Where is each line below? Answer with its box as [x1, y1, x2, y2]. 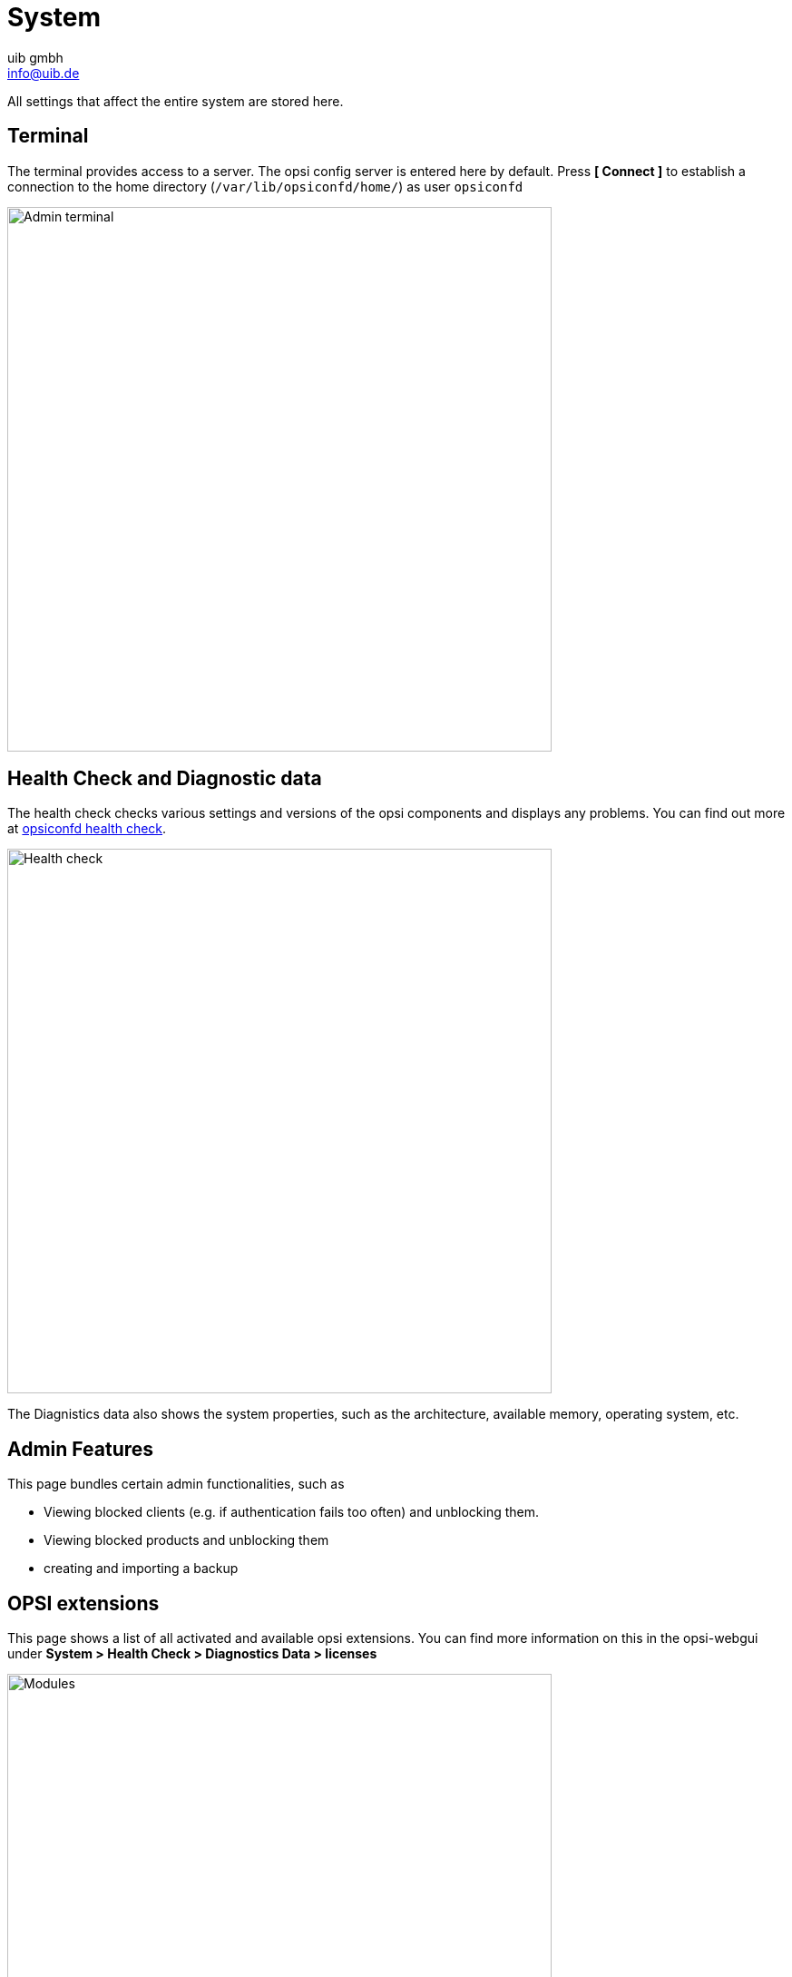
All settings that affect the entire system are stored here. [7, 93, 344, 109]
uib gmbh [7, 49, 64, 65]
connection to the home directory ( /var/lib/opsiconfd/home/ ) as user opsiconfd [7, 178, 523, 194]
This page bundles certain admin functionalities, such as [7, 1476, 345, 1492]
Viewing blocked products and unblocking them [44, 1532, 329, 1549]
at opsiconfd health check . [7, 821, 167, 837]
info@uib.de [7, 64, 80, 81]
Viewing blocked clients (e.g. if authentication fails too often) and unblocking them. [44, 1504, 540, 1520]
